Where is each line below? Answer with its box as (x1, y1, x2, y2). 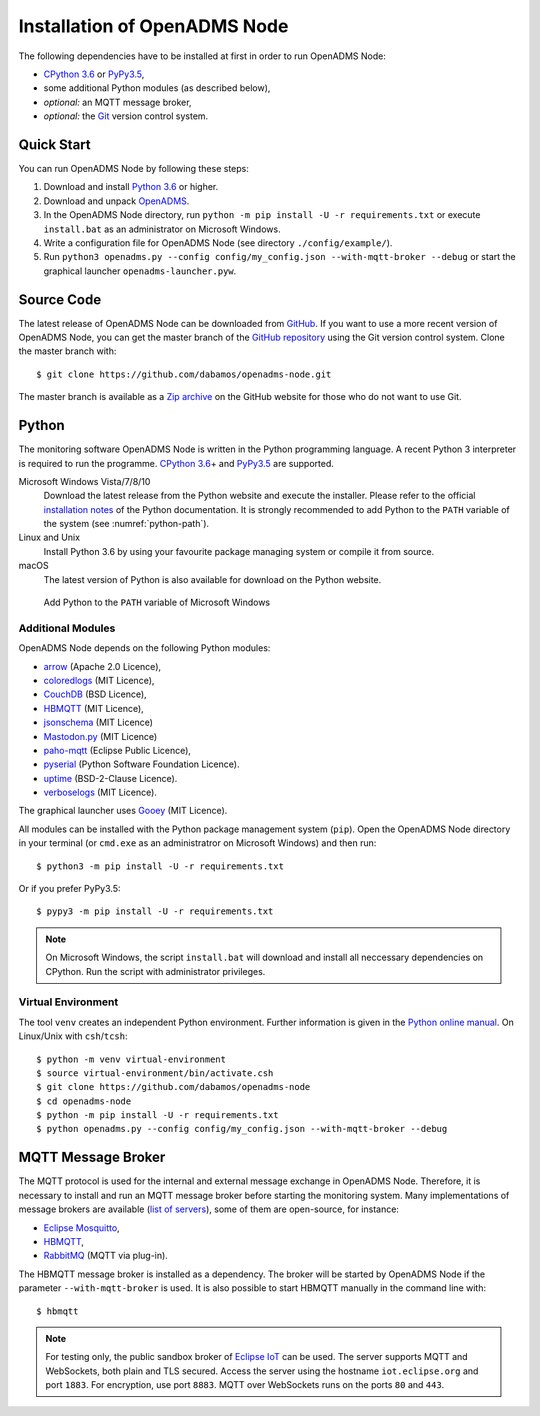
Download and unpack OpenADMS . (43, 195, 190, 207)
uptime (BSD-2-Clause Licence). (43, 772, 178, 784)
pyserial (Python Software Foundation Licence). (43, 758, 240, 770)
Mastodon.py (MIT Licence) (43, 730, 158, 742)
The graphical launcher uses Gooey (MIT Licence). (18, 805, 228, 817)
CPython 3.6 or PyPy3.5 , (43, 68, 145, 80)
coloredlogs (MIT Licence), (43, 674, 155, 686)
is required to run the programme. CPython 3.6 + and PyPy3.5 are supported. (18, 457, 335, 469)
